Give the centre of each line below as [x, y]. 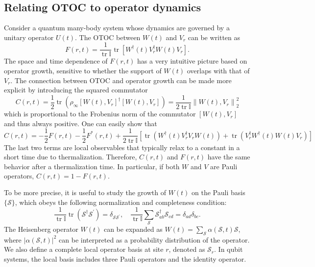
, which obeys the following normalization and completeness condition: [121, 202]
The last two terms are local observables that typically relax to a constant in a [122, 147]
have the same [229, 157]
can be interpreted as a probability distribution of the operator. [154, 239]
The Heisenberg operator [41, 229]
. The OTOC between [108, 37]
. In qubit [229, 249]
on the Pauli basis [218, 192]
